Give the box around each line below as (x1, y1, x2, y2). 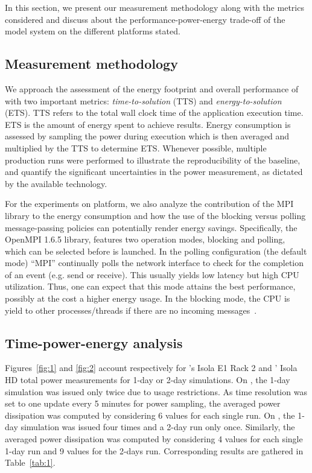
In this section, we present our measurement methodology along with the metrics (5, 1, 304, 13)
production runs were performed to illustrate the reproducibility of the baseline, (5, 153, 301, 166)
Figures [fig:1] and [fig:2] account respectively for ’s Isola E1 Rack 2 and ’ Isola (5, 361, 298, 374)
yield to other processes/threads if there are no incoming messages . (5, 303, 257, 316)
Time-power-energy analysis (5, 333, 183, 352)
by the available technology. (5, 177, 107, 189)
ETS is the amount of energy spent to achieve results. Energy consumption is (5, 118, 291, 130)
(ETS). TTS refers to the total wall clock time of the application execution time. (5, 106, 304, 119)
